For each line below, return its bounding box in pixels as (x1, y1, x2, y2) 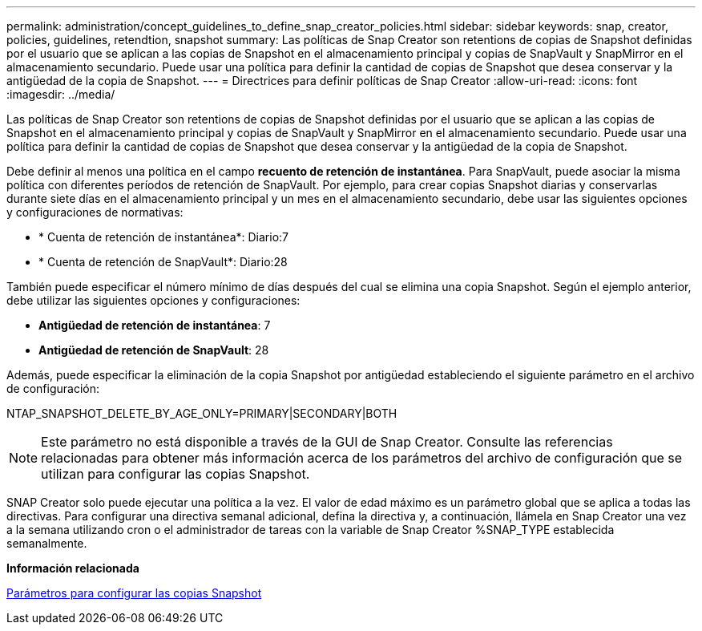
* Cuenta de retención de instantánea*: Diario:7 (38, 230, 289, 244)
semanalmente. (6, 536, 87, 550)
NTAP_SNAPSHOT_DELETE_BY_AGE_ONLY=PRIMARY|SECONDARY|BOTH (6, 407, 397, 420)
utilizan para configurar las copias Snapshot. (41, 466, 310, 482)
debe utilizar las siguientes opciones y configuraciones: (6, 293, 301, 307)
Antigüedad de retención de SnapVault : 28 (38, 343, 269, 357)
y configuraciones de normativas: (6, 205, 184, 219)
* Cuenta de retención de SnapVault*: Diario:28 (38, 255, 288, 269)
